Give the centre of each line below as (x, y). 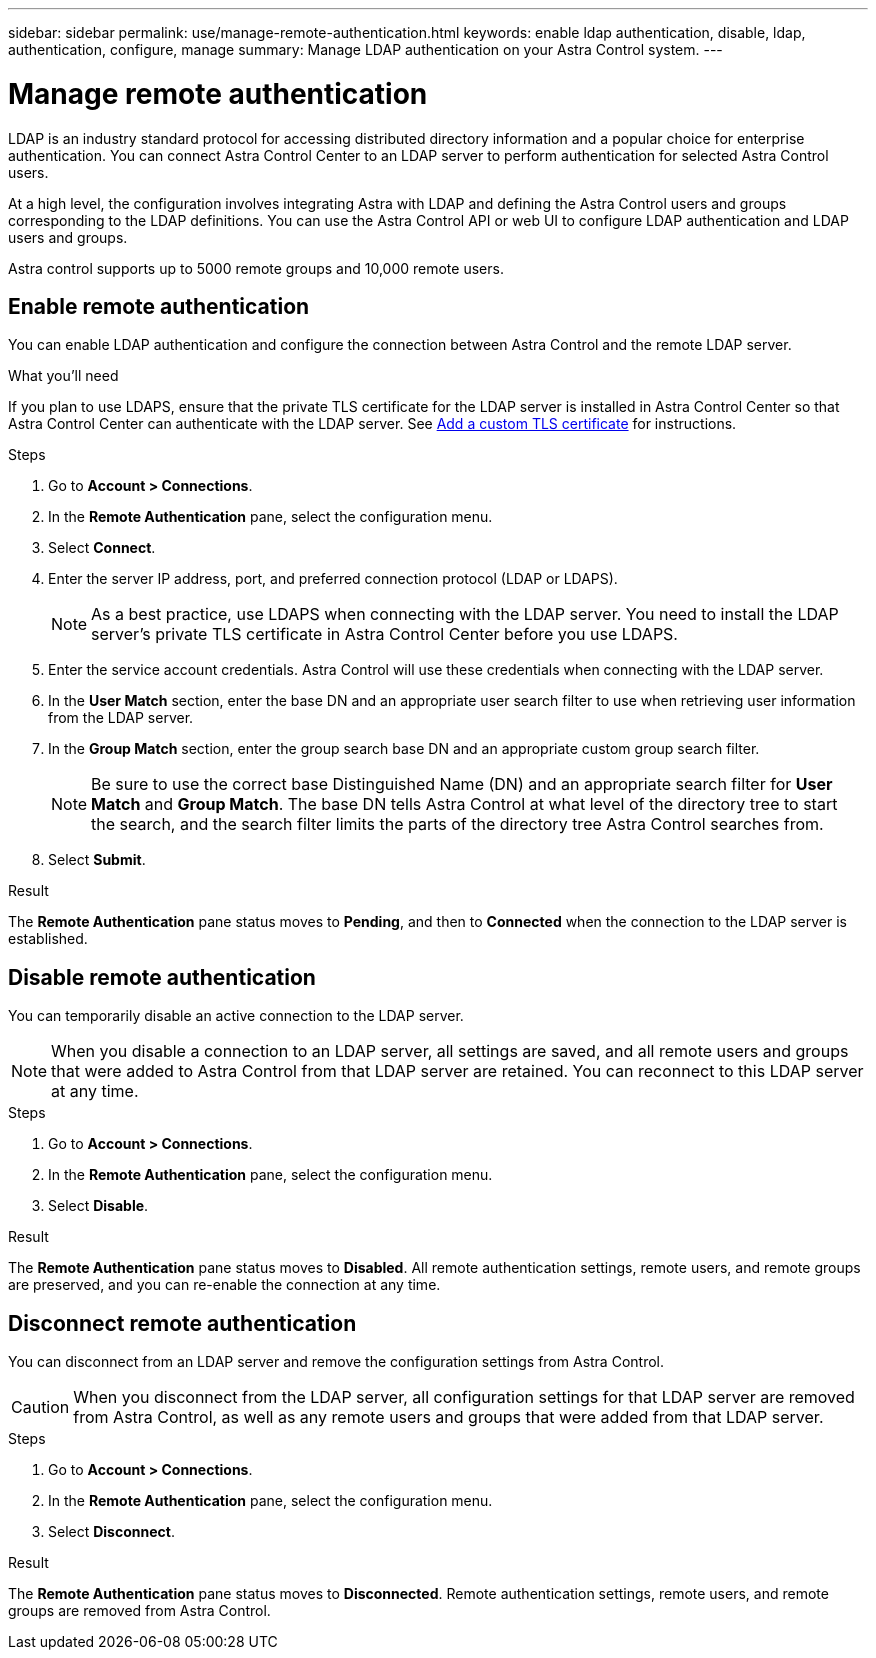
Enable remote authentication (159, 306)
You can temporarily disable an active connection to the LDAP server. (236, 1016)
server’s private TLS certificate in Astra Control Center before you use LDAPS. (384, 634)
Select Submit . (97, 860)
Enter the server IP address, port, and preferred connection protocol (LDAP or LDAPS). (333, 579)
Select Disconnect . (111, 1532)
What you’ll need (63, 376)
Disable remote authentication (162, 977)
